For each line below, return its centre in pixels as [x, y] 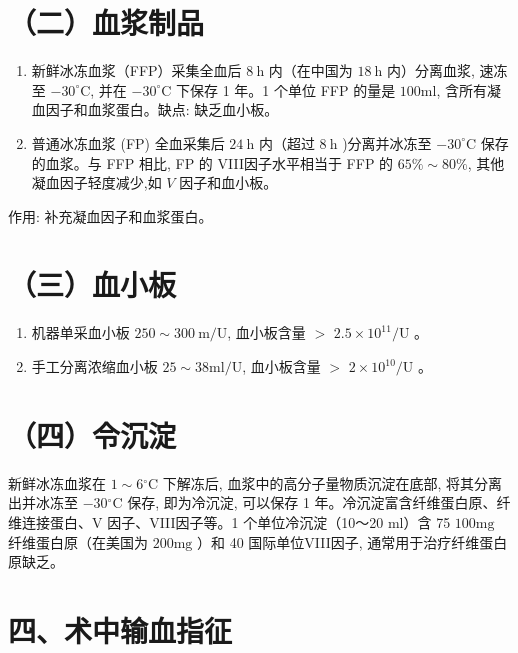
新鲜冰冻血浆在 [57, 482]
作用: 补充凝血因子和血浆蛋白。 [110, 215]
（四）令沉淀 [92, 434]
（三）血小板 [92, 284]
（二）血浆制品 [106, 22]
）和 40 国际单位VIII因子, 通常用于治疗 [324, 541]
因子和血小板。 [228, 182]
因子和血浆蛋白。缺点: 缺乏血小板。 [162, 109]
